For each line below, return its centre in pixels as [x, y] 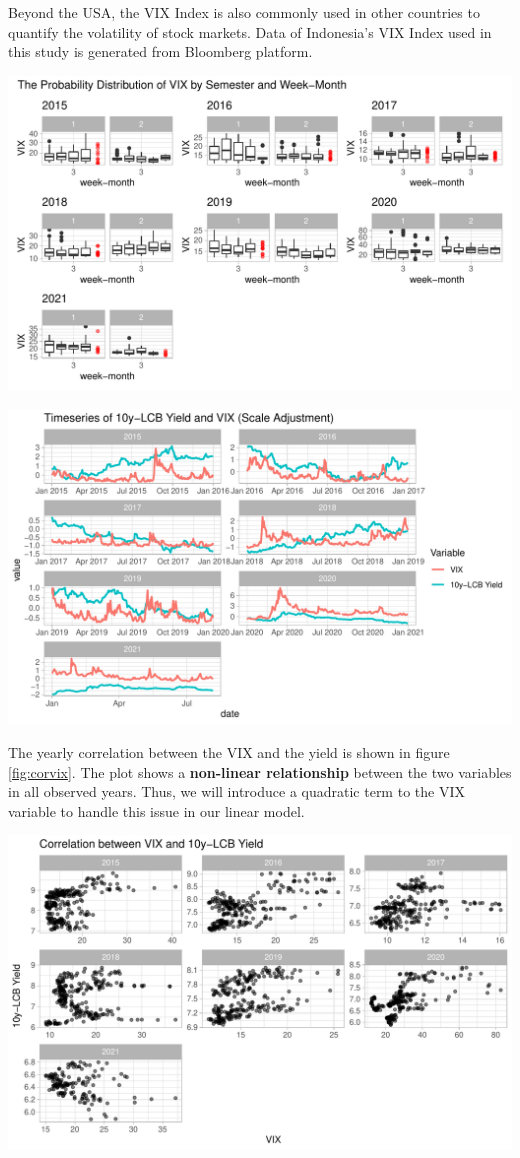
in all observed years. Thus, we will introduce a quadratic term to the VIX [236, 791]
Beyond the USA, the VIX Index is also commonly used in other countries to [244, 12]
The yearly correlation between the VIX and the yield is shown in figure [229, 751]
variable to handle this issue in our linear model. [156, 810]
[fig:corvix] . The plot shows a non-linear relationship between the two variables [260, 771]
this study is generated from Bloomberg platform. [160, 51]
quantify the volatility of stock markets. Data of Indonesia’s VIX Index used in [250, 31]
